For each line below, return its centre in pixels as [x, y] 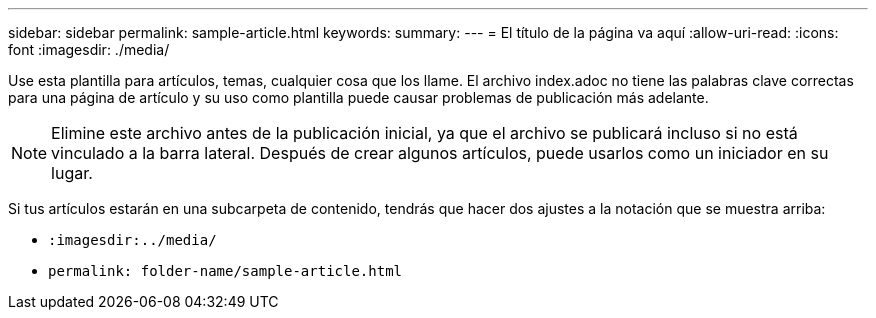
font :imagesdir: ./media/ [89, 49]
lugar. [72, 173]
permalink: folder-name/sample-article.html [225, 271]
